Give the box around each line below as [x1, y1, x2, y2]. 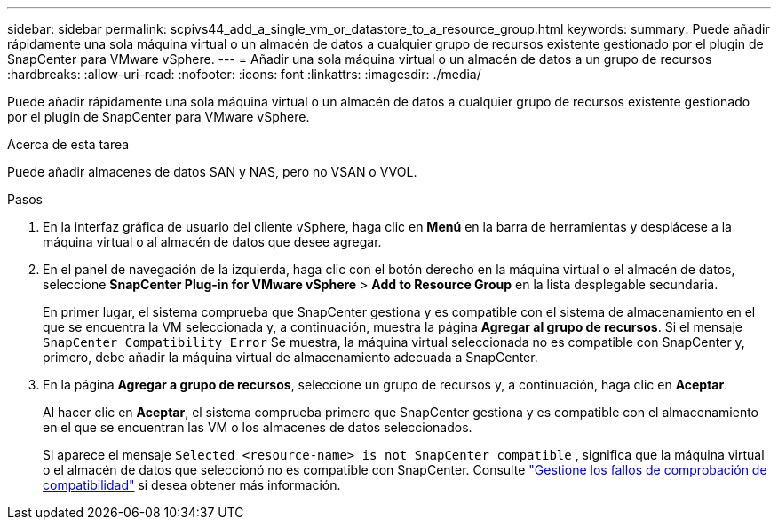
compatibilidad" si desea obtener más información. [43, 477, 341, 492]
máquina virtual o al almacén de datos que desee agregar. [43, 234, 382, 249]
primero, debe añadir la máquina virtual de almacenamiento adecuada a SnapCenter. [43, 350, 538, 365]
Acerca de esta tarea [7, 137, 130, 152]
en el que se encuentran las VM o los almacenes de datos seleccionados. [43, 420, 472, 435]
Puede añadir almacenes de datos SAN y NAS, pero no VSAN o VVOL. [7, 164, 417, 179]
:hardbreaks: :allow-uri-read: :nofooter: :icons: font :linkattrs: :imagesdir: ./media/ [7, 67, 481, 82]
